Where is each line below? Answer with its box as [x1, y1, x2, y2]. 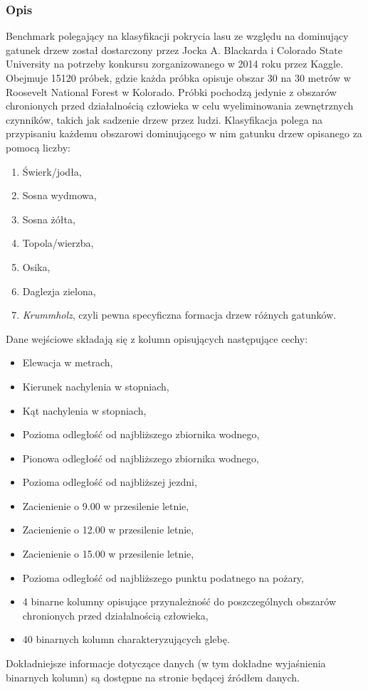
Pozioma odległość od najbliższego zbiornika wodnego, [22, 427, 260, 442]
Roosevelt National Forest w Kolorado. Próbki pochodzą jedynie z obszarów [6, 84, 337, 99]
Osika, [22, 259, 51, 274]
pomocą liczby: [6, 139, 70, 154]
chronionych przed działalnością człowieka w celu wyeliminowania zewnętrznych [6, 98, 354, 113]
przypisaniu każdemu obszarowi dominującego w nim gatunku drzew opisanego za [6, 126, 362, 141]
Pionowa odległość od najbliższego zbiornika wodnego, [22, 450, 259, 465]
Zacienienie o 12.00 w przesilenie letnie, [22, 522, 194, 537]
